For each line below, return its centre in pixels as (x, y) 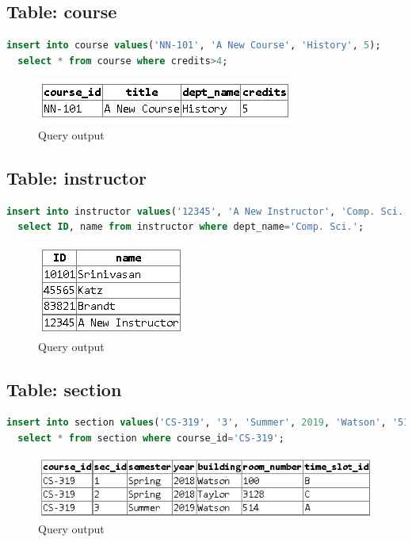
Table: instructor (77, 177)
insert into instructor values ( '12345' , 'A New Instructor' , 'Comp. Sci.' (208, 211)
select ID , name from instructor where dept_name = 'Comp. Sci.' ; (191, 227)
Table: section (64, 389)
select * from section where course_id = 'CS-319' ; (151, 438)
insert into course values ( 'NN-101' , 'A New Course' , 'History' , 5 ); (194, 46)
